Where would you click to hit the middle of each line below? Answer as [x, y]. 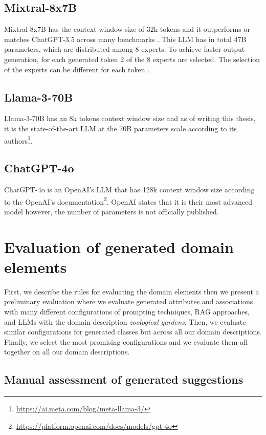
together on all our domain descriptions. [67, 352]
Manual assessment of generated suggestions [124, 379]
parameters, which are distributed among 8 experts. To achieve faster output [125, 49]
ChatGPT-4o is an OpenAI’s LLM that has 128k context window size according [129, 190]
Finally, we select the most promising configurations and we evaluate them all [126, 341]
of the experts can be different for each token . [77, 69]
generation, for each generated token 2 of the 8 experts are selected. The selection [132, 59]
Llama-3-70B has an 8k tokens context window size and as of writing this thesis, [130, 118]
